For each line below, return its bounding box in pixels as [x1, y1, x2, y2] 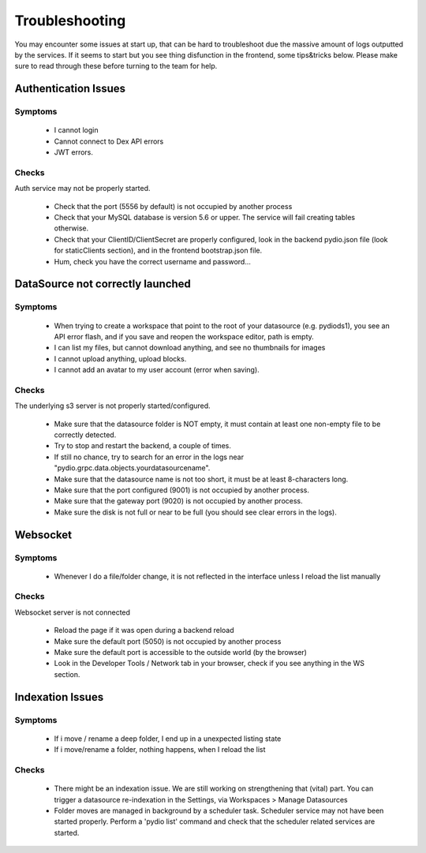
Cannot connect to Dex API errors [54, 137, 164, 146]
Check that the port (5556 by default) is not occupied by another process [54, 201, 293, 211]
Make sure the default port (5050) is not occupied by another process [54, 636, 282, 646]
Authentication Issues [14, 82, 126, 95]
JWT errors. [54, 148, 94, 157]
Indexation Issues [14, 690, 104, 704]
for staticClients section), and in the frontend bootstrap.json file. [54, 245, 263, 256]
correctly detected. [54, 430, 117, 440]
